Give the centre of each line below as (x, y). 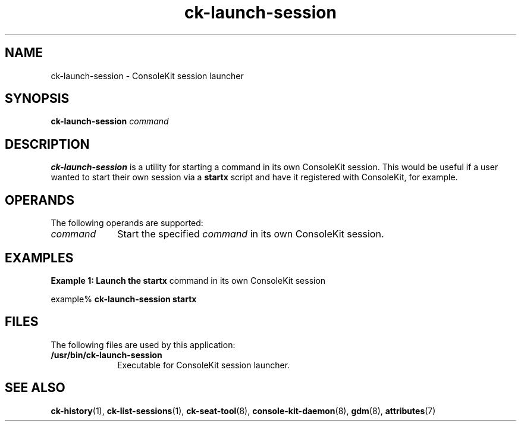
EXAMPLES (39, 258)
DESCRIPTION (47, 144)
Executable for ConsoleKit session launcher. (204, 365)
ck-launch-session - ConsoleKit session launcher (147, 76)
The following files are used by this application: (143, 344)
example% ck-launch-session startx (124, 299)
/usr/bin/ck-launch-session (106, 355)
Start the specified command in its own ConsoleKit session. (251, 234)
